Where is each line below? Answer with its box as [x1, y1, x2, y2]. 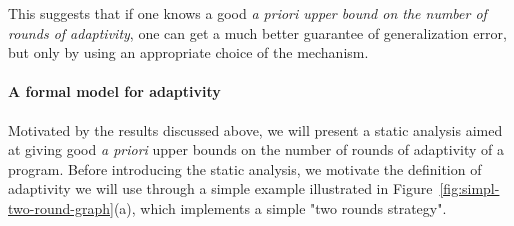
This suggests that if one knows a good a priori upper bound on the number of [8, 3, 487, 23]
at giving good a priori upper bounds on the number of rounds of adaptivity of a [8, 139, 505, 160]
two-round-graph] [8, 197, 114, 218]
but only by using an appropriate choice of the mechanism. [8, 42, 369, 63]
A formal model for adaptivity [8, 81, 221, 102]
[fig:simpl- [439, 178, 500, 199]
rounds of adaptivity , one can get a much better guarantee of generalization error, [8, 22, 507, 43]
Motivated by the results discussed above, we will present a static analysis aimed [8, 119, 503, 140]
